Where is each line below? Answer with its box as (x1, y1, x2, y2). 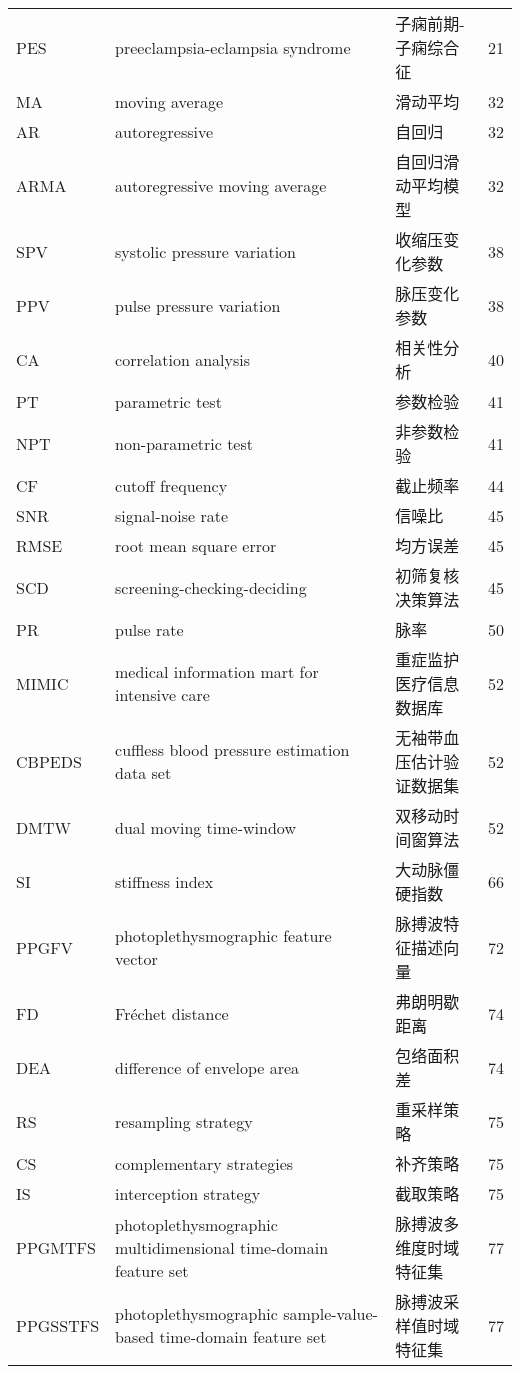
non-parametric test (115, 431, 253, 455)
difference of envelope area (115, 1055, 300, 1079)
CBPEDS (16, 749, 82, 773)
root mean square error (115, 533, 277, 557)
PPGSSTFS (16, 1313, 100, 1337)
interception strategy (115, 1181, 261, 1205)
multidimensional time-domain (115, 1235, 329, 1259)
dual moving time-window (115, 815, 296, 839)
